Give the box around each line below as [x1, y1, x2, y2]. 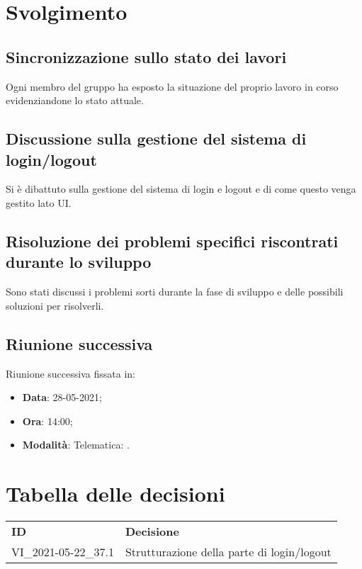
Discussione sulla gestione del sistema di [6, 128, 307, 150]
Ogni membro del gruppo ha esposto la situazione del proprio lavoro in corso [6, 79, 339, 94]
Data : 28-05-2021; [22, 390, 102, 405]
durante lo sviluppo [6, 251, 152, 273]
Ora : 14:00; [22, 413, 73, 428]
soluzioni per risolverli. [6, 298, 104, 312]
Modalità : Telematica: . [22, 437, 130, 452]
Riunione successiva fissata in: [6, 366, 135, 381]
